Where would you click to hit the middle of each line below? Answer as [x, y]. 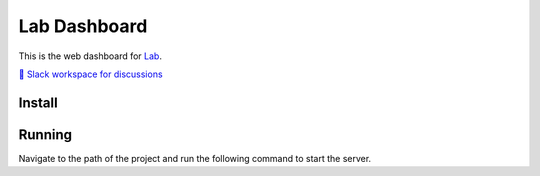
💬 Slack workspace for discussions [91, 74]
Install [38, 102]
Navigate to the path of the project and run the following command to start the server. [195, 158]
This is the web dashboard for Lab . [90, 56]
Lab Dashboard [83, 26]
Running [45, 134]
